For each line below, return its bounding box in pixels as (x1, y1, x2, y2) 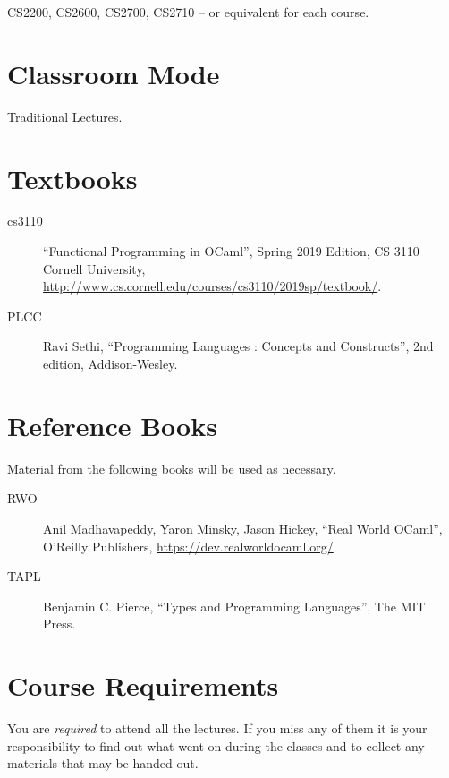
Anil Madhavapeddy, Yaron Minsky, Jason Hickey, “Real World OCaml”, (43, 518, 443, 537)
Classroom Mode (7, 55, 220, 91)
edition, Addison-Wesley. (43, 355, 178, 372)
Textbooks (7, 159, 138, 196)
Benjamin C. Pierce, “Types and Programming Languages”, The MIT (43, 596, 426, 615)
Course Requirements (7, 667, 279, 704)
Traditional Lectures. (7, 107, 123, 125)
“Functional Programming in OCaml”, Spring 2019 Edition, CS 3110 (43, 242, 419, 261)
